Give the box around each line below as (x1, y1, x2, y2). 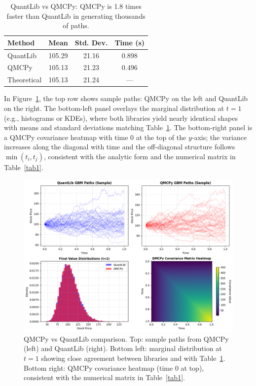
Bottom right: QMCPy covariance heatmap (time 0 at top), (24, 362, 204, 373)
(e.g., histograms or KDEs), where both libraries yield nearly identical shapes (4, 112, 238, 123)
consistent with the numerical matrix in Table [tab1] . (24, 372, 185, 383)
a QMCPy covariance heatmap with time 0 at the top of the (4, 132, 186, 142)
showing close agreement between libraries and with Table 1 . (41, 353, 225, 363)
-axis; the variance (191, 132, 247, 142)
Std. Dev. (74, 37, 108, 47)
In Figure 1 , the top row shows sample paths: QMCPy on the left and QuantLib (4, 93, 248, 104)
